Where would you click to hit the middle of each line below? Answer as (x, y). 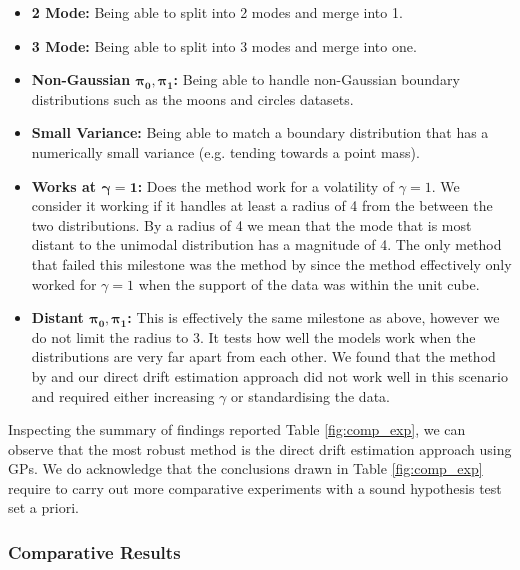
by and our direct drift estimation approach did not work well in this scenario (269, 375)
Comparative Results (94, 551)
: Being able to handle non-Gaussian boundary (316, 79)
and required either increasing (123, 395)
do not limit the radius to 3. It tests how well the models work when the (253, 336)
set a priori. (43, 507)
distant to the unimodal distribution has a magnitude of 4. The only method (266, 244)
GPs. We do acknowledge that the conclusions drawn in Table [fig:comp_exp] (245, 468)
